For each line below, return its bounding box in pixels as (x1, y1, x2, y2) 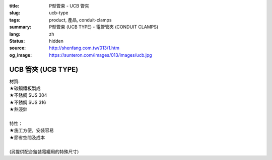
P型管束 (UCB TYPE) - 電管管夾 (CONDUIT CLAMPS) (49, 24, 159, 30)
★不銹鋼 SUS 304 (9, 92, 47, 98)
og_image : (9, 52, 32, 58)
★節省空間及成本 (9, 134, 45, 140)
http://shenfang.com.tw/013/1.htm (49, 45, 119, 51)
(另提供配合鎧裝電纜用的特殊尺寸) (9, 148, 79, 154)
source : (9, 45, 26, 51)
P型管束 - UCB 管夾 (49, 3, 89, 9)
